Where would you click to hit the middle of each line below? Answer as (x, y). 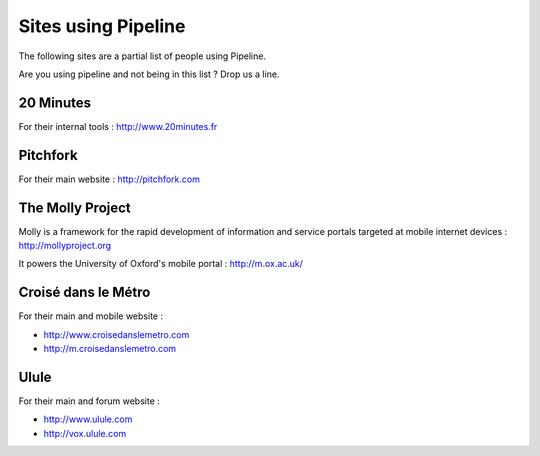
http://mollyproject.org (65, 246)
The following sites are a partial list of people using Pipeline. (142, 56)
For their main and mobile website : (91, 316)
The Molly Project (75, 207)
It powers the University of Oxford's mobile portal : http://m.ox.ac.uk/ (161, 264)
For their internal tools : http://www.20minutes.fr (118, 126)
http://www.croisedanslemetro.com (116, 334)
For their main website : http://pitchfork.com (109, 179)
